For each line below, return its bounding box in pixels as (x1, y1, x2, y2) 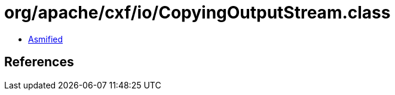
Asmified (28, 33, 63, 44)
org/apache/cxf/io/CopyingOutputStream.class (4, 2, 391, 23)
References (4, 54, 74, 70)
